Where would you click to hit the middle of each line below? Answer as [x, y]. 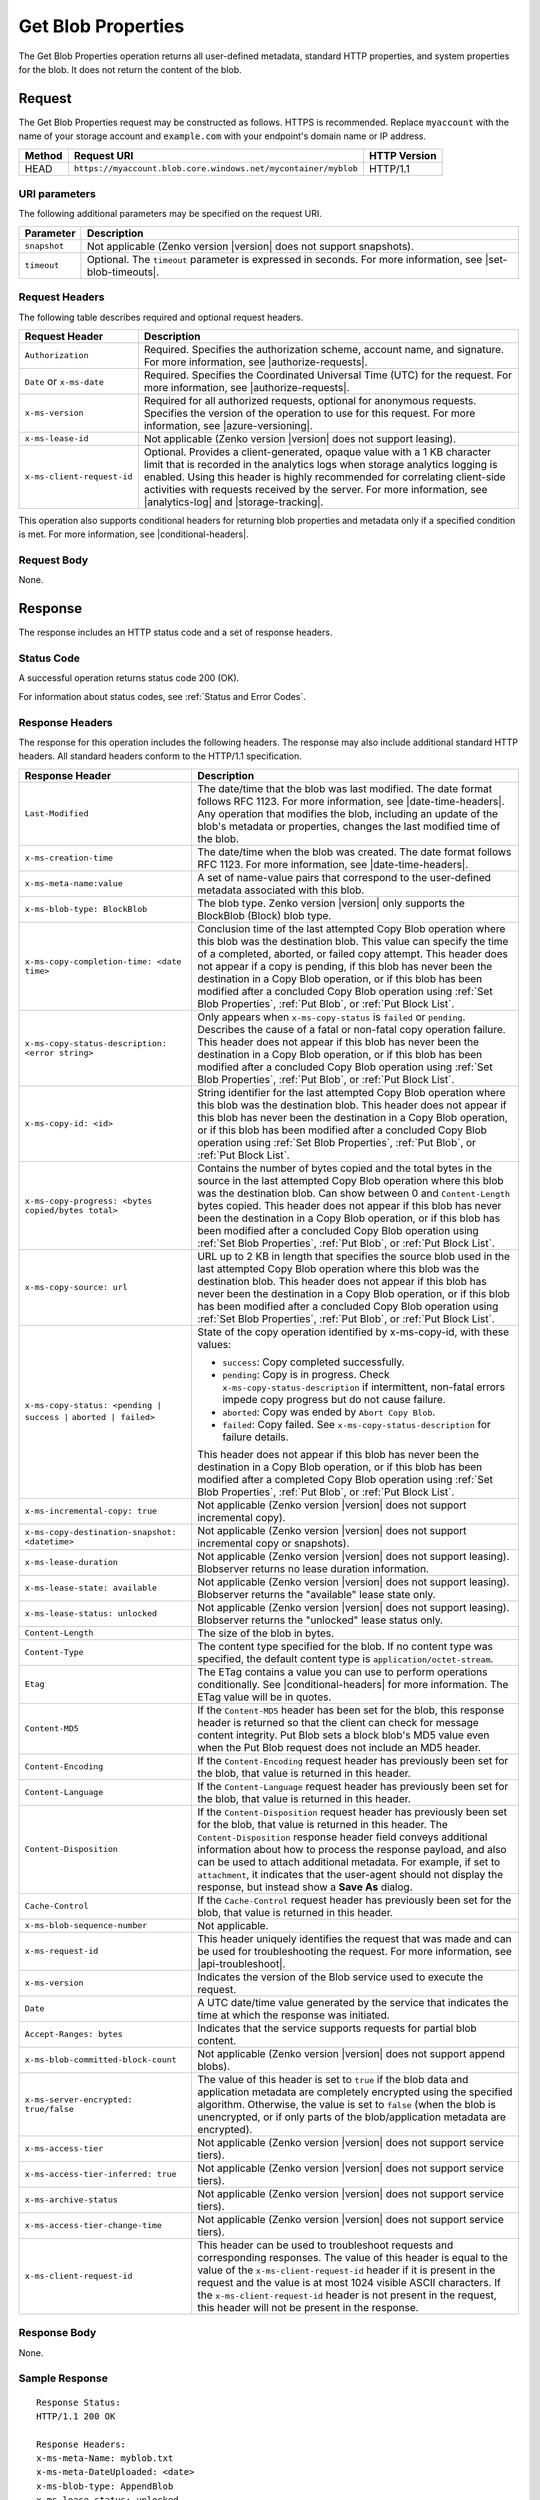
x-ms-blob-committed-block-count [100, 2060]
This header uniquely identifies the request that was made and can [354, 1938]
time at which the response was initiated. [293, 2015]
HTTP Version [402, 155]
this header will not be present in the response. [307, 2307]
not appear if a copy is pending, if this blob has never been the [344, 966]
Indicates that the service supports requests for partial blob [336, 2028]
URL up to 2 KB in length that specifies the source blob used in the [353, 1256]
